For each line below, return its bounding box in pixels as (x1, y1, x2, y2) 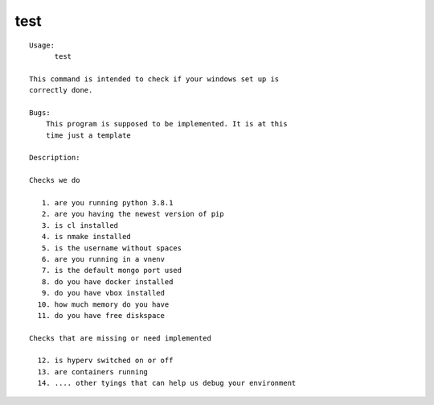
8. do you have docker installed (41, 277, 174, 286)
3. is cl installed (41, 221, 119, 229)
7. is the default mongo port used (41, 266, 182, 275)
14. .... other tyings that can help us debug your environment (37, 378, 297, 388)
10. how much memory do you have (37, 300, 170, 309)
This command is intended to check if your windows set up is (29, 74, 280, 84)
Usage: (29, 40, 55, 50)
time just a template (45, 130, 132, 140)
